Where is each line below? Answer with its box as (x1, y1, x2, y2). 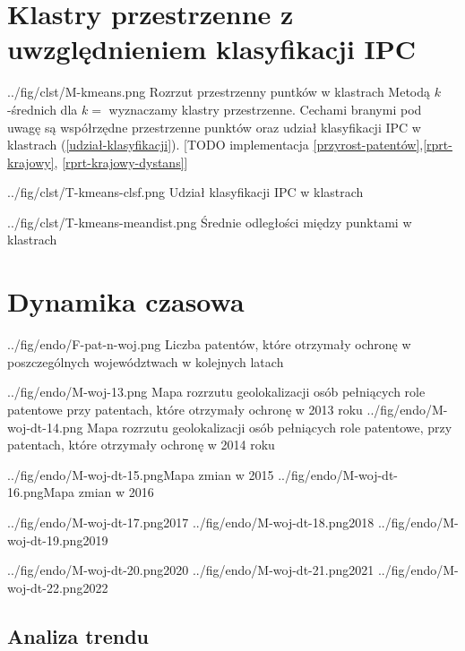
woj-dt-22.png (7, 578, 83, 596)
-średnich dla (7, 99, 78, 118)
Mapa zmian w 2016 (43, 483, 154, 501)
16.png (7, 483, 44, 501)
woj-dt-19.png (7, 530, 83, 549)
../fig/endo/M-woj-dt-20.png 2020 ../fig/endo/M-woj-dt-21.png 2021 (7, 561, 375, 579)
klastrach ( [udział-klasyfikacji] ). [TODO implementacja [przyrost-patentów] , (7, 135, 424, 154)
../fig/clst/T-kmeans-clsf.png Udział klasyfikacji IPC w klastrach (7, 183, 364, 201)
